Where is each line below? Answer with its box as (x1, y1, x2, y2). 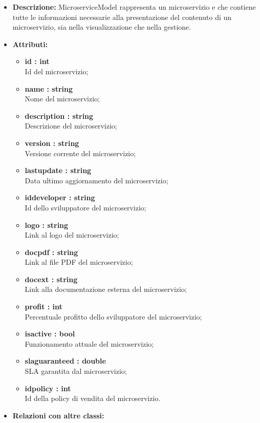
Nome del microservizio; (25, 93, 100, 104)
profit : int (25, 301, 62, 312)
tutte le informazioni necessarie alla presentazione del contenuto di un (12, 11, 232, 22)
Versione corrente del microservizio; (25, 147, 136, 158)
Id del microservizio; (25, 66, 89, 76)
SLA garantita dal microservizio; (25, 366, 127, 376)
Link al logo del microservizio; (25, 229, 119, 240)
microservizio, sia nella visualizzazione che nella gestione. (12, 22, 191, 32)
